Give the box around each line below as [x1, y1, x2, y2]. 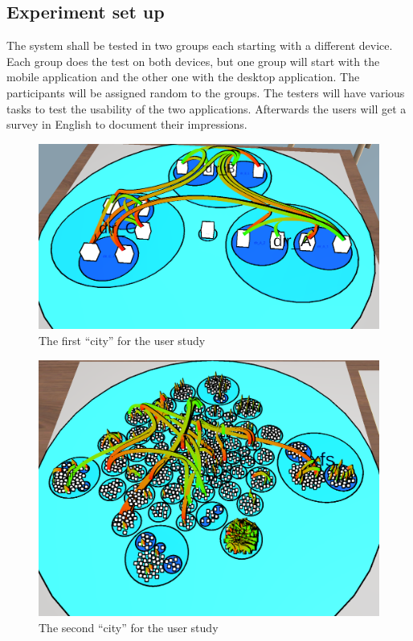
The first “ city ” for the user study [39, 331, 206, 348]
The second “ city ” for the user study [39, 618, 219, 635]
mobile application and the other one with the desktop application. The [6, 68, 360, 85]
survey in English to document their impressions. [6, 116, 247, 133]
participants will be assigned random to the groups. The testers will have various [6, 84, 405, 101]
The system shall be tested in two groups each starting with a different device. [6, 37, 393, 54]
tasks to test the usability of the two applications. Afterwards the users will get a [6, 100, 407, 117]
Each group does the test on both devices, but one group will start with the [6, 52, 380, 69]
